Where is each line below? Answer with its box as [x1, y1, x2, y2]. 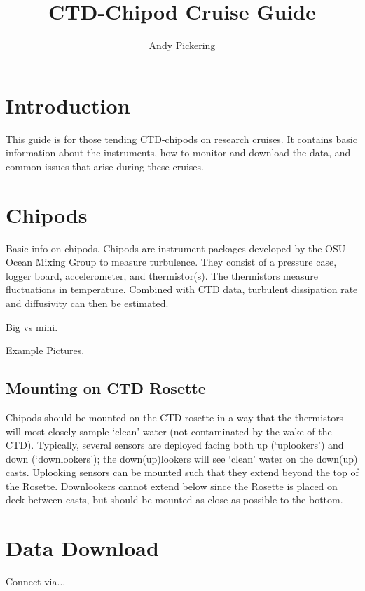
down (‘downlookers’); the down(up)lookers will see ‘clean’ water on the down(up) [6, 451, 358, 466]
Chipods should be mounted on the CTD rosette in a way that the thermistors [6, 409, 344, 424]
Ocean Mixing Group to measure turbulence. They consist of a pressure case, [6, 254, 337, 269]
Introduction [6, 90, 130, 119]
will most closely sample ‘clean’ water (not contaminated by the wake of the [6, 423, 332, 438]
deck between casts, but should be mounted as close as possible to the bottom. [6, 492, 343, 507]
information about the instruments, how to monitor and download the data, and [6, 145, 351, 160]
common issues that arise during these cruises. [6, 158, 204, 173]
